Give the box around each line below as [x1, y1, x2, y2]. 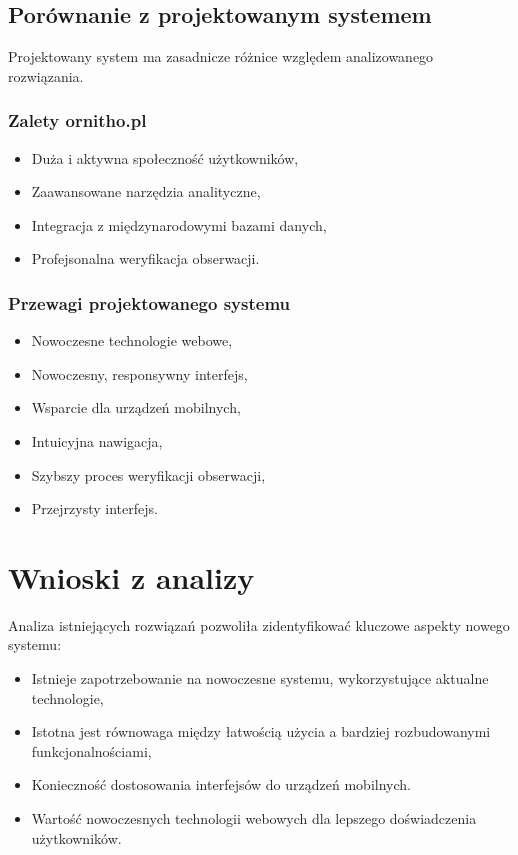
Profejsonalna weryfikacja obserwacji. [31, 248, 260, 269]
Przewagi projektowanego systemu [8, 290, 291, 315]
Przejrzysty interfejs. [31, 498, 158, 519]
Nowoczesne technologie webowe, [31, 330, 233, 351]
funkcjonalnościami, [31, 740, 152, 761]
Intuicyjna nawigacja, [31, 430, 163, 451]
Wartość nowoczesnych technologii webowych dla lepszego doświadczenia [31, 808, 477, 829]
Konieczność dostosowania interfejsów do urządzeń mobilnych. [31, 774, 411, 795]
